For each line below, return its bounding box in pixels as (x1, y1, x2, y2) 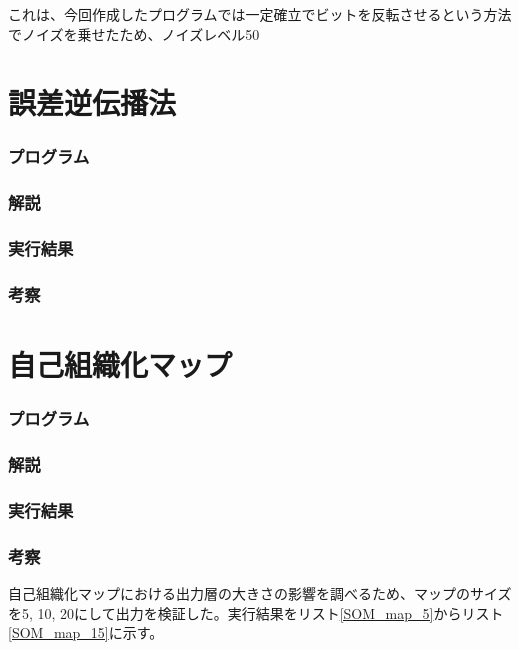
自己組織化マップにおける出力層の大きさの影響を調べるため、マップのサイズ (8, 583, 512, 604)
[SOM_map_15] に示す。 (8, 622, 164, 643)
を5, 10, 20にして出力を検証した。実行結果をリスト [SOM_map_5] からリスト (8, 602, 504, 623)
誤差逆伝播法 (8, 82, 177, 123)
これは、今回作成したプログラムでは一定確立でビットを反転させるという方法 (8, 4, 512, 24)
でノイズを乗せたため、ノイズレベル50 (8, 23, 260, 44)
